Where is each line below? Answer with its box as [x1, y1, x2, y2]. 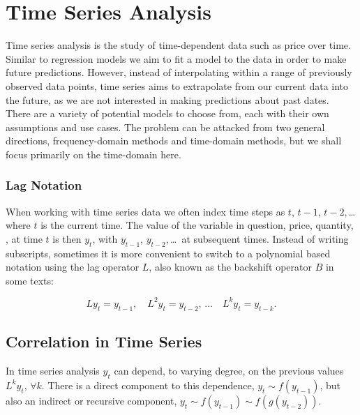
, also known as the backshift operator [149, 259, 312, 274]
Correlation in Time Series [6, 331, 202, 352]
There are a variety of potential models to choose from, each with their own [6, 106, 329, 121]
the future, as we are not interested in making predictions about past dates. [6, 92, 329, 107]
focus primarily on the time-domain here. [6, 146, 181, 161]
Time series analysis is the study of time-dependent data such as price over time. [6, 38, 351, 52]
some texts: [6, 273, 54, 287]
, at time [6, 231, 43, 246]
